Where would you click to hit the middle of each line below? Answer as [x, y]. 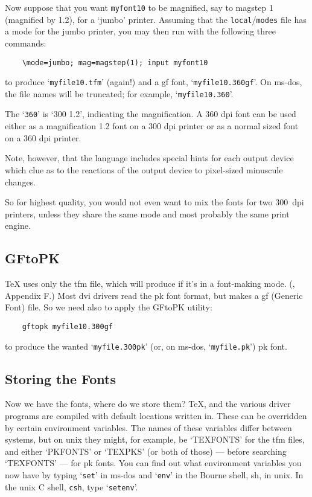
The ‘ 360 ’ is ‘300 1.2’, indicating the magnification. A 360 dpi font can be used [151, 114]
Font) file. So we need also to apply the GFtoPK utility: [109, 307]
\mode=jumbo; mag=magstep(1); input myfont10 [115, 63]
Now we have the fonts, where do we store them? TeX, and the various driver [148, 404]
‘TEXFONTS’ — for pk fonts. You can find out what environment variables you [153, 463]
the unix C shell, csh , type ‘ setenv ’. [72, 486]
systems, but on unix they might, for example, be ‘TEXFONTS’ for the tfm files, [155, 439]
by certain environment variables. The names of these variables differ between [148, 427]
